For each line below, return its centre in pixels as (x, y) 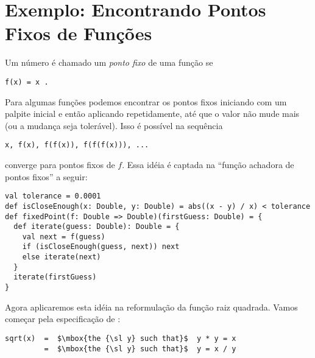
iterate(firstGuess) (55, 277)
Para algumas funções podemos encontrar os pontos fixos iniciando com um (146, 101)
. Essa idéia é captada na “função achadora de (208, 164)
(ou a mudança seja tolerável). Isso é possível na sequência (114, 125)
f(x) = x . (27, 82)
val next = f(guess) (64, 237)
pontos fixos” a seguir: (46, 176)
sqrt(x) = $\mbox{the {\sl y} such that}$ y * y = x (121, 338)
